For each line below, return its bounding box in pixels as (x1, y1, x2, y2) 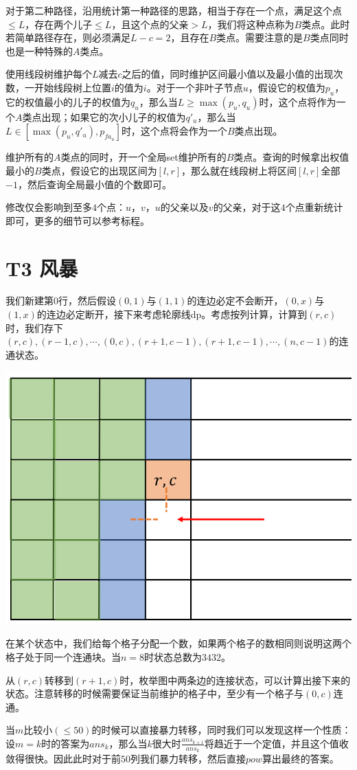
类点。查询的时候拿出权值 (233, 150, 349, 164)
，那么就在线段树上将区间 (181, 163, 297, 177)
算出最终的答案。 (262, 751, 339, 766)
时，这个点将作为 (259, 94, 336, 109)
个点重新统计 (285, 200, 343, 214)
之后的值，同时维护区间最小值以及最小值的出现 (122, 67, 334, 81)
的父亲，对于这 (213, 200, 281, 214)
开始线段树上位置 (34, 80, 111, 94)
